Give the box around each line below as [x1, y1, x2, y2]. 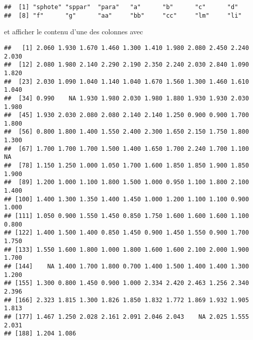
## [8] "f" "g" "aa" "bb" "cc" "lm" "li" [4, 12, 242, 19]
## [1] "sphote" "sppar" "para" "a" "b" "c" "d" [4, 4, 238, 11]
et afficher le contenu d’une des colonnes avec [4, 26, 143, 37]
